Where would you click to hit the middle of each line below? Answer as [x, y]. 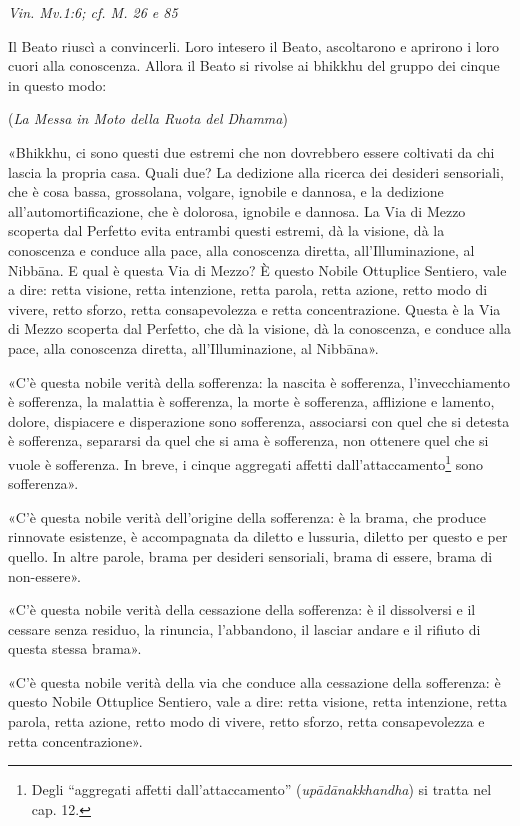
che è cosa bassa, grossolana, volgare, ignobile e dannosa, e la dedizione [226, 191]
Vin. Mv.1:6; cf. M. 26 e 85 [93, 12]
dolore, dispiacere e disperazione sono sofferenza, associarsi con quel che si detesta [259, 420]
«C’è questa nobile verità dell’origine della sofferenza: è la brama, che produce [247, 516]
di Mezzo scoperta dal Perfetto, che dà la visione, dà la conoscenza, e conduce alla [259, 328]
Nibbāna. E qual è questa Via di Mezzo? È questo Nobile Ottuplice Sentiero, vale [257, 269]
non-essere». [44, 575]
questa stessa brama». [75, 648]
